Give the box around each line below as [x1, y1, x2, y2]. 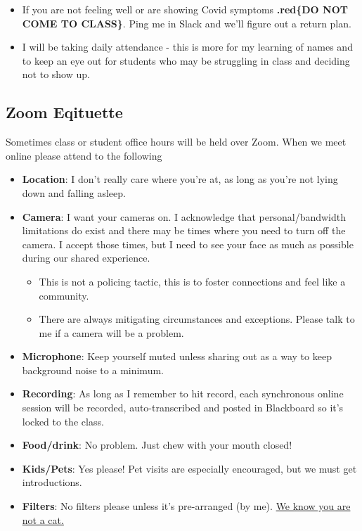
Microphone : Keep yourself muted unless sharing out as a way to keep [22, 349, 332, 364]
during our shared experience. [22, 250, 150, 265]
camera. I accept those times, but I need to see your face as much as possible [22, 236, 354, 251]
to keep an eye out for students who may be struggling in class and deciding [22, 53, 350, 68]
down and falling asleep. [22, 185, 126, 200]
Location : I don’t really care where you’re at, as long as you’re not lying [22, 172, 338, 186]
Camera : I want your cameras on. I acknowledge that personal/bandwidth [22, 209, 347, 224]
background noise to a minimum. [22, 362, 164, 377]
